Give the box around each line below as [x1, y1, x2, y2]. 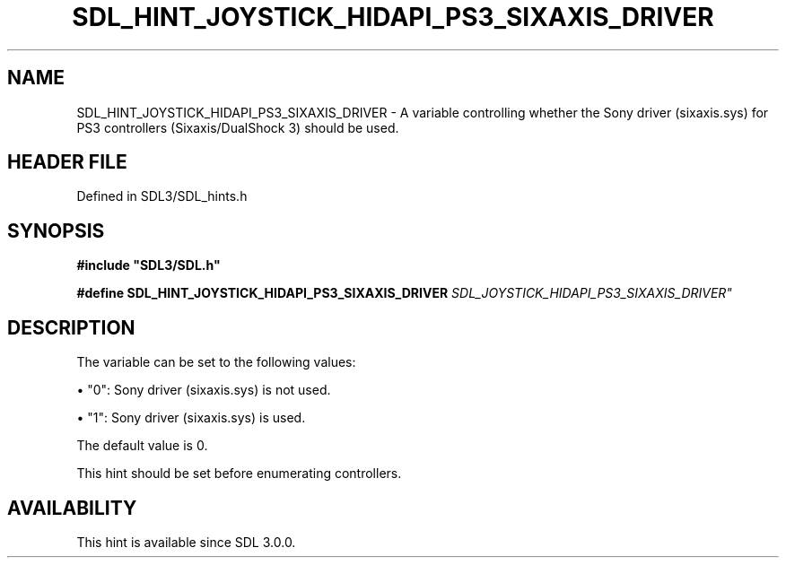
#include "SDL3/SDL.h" [76, 257, 221, 274]
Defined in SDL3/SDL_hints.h [76, 188, 248, 204]
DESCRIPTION [7, 316, 135, 339]
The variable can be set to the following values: [76, 354, 356, 370]
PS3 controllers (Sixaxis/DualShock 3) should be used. [76, 119, 399, 135]
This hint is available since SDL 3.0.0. [76, 534, 296, 550]
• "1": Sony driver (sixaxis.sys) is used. [76, 410, 306, 426]
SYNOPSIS [7, 219, 105, 242]
